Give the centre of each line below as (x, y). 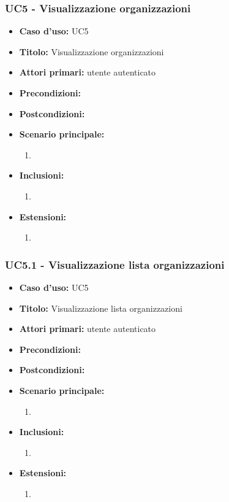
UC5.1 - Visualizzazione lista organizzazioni (115, 264)
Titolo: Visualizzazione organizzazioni (92, 51)
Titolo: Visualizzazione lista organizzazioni (101, 308)
